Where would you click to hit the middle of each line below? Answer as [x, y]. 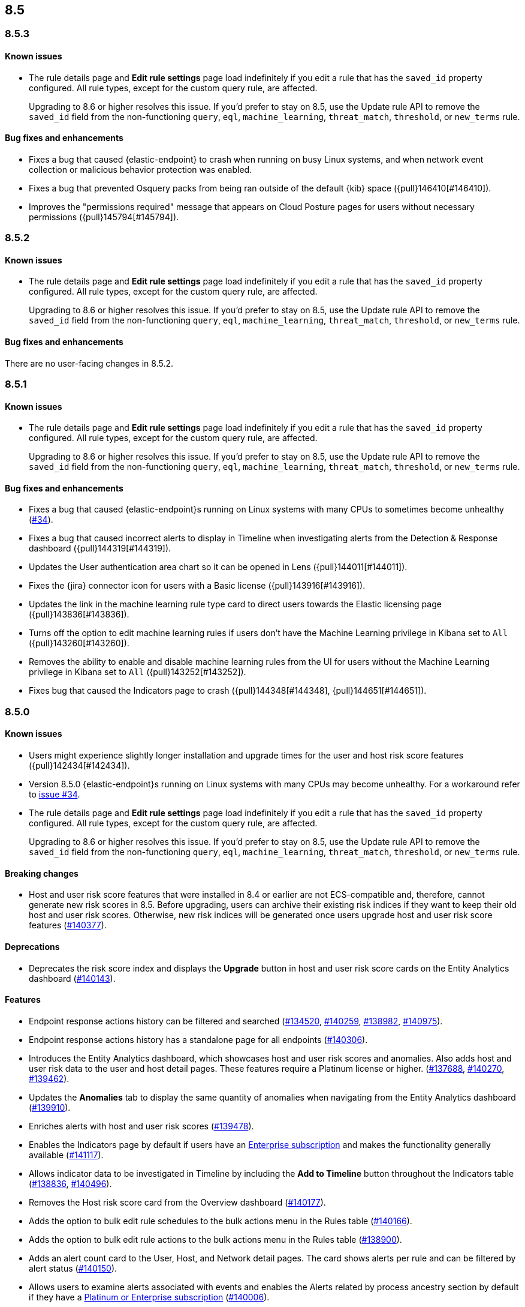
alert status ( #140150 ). [73, 1268]
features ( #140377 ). [68, 925]
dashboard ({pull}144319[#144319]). [100, 548]
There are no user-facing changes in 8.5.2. [89, 363]
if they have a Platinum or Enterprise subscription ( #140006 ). [149, 1297]
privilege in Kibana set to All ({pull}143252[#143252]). [138, 672]
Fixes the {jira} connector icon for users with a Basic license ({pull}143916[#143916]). [197, 586]
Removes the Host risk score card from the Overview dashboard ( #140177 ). [177, 1202]
